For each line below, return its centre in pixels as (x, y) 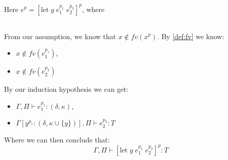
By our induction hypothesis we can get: (66, 89)
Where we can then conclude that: (57, 139)
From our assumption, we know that (60, 36)
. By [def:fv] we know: (191, 36)
